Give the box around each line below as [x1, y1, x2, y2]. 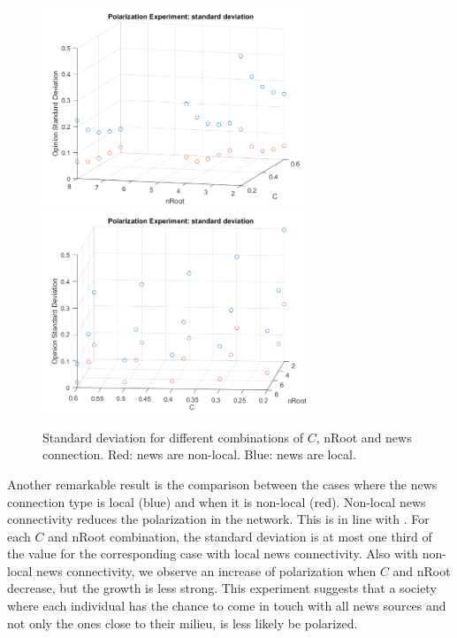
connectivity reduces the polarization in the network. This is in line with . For [7, 510, 430, 528]
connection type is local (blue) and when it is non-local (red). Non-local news [7, 492, 426, 511]
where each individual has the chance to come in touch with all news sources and [7, 596, 446, 615]
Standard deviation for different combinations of [42, 427, 304, 446]
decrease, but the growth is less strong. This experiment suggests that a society [7, 579, 437, 597]
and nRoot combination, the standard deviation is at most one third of [48, 527, 432, 545]
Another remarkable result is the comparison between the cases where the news [7, 474, 438, 493]
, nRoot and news [316, 427, 412, 446]
